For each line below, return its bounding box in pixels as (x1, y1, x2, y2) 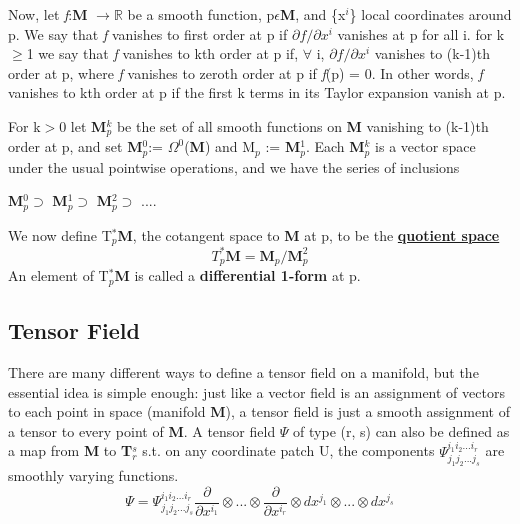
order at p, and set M (8, 136, 143, 157)
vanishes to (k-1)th (374, 43, 491, 64)
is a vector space (375, 136, 476, 157)
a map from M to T (8, 440, 133, 461)
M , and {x (279, 4, 346, 24)
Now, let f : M (8, 4, 88, 24)
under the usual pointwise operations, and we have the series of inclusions (8, 156, 460, 177)
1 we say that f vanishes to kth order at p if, (26, 43, 299, 64)
